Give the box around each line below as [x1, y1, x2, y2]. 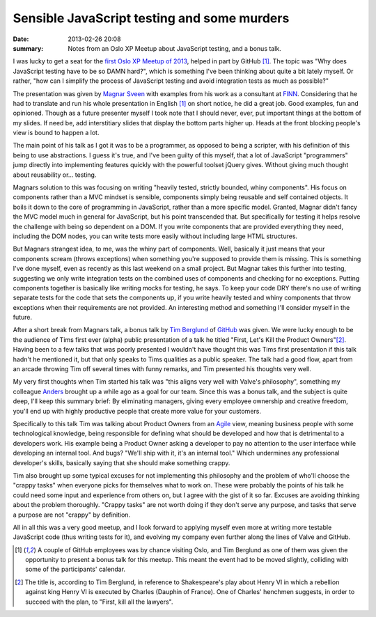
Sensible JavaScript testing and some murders [13, 10, 290, 26]
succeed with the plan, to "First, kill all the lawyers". [25, 598, 173, 606]
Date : [13, 35, 29, 43]
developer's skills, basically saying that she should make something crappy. [13, 458, 230, 467]
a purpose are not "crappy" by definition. [13, 510, 131, 519]
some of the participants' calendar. [25, 565, 125, 574]
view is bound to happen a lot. [13, 129, 100, 137]
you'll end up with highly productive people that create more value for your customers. [13, 407, 261, 415]
